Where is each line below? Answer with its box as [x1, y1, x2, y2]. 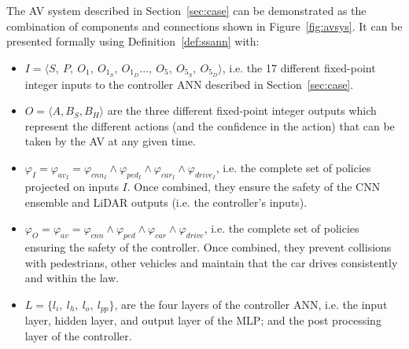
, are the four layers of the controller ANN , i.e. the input [114, 296, 388, 312]
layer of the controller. [24, 328, 132, 344]
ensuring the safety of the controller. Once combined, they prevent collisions [24, 239, 392, 255]
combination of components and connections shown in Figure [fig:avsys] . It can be [6, 17, 403, 34]
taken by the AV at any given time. [24, 133, 196, 149]
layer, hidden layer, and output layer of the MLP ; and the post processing [24, 312, 381, 329]
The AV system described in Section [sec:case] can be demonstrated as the [6, 2, 367, 18]
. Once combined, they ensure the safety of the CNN [127, 178, 381, 195]
